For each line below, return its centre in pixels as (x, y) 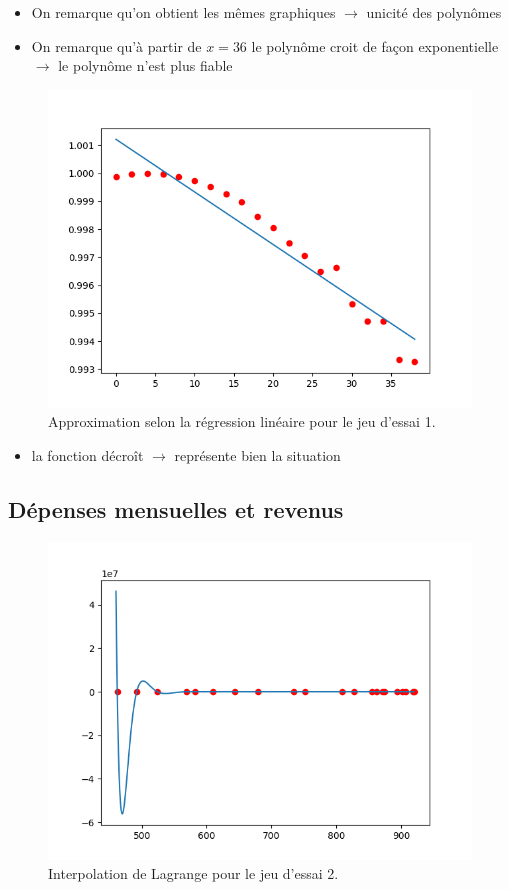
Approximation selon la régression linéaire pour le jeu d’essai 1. (242, 421)
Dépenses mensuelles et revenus (176, 508)
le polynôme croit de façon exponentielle (375, 45)
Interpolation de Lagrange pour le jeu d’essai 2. (193, 873)
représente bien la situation (257, 454)
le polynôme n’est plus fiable (145, 65)
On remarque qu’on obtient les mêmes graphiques (183, 12)
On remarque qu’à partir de (116, 45)
